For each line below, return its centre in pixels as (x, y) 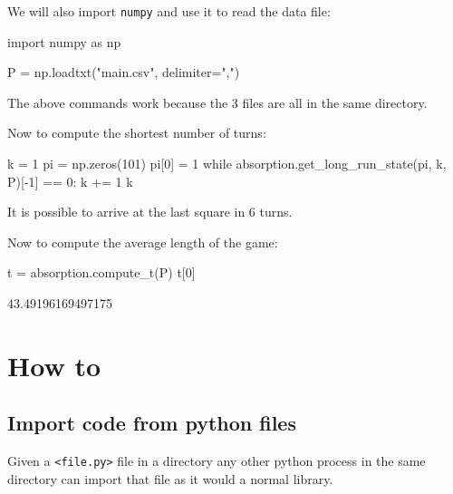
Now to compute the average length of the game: (143, 242)
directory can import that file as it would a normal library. (170, 478)
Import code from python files (152, 423)
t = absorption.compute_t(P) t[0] (101, 272)
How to (54, 365)
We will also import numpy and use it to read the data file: (169, 11)
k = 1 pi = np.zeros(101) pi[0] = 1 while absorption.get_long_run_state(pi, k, (227, 164)
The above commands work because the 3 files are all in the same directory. (217, 102)
